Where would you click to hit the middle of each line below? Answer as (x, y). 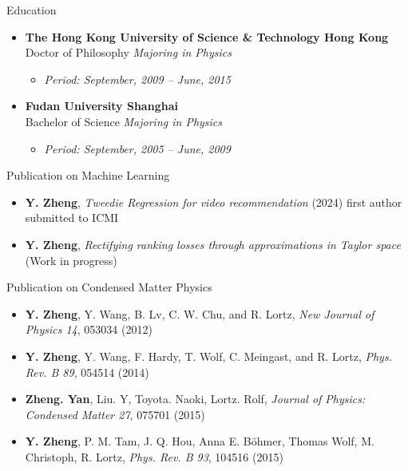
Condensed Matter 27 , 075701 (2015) (115, 414)
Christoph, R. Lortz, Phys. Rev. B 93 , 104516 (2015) (154, 456)
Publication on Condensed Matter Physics (109, 287)
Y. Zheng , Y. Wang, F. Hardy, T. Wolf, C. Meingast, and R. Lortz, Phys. (208, 356)
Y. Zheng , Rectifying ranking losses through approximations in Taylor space (213, 244)
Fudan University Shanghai (101, 106)
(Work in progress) (71, 260)
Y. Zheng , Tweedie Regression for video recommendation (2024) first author (214, 202)
